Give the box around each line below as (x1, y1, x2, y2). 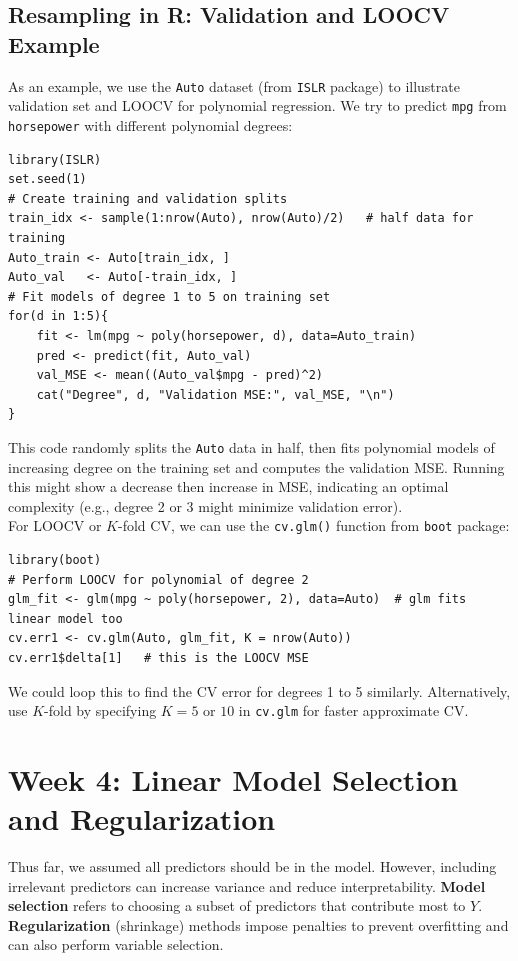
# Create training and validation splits (8, 191, 288, 206)
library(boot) (8, 552, 102, 567)
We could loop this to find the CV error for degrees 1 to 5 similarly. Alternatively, (8, 680, 511, 701)
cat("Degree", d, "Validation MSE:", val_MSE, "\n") (36, 387, 395, 402)
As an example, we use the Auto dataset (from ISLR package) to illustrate (8, 75, 460, 96)
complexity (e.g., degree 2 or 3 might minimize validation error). (8, 495, 403, 516)
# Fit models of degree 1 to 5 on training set (8, 289, 331, 304)
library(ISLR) (8, 152, 102, 167)
